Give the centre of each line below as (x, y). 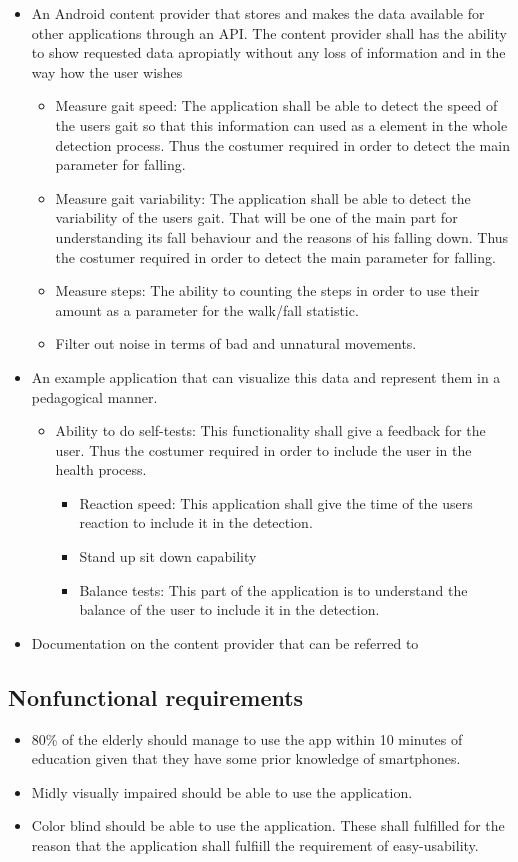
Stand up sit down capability (168, 556)
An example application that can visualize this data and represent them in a (266, 376)
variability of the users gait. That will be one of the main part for (256, 217)
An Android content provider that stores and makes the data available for (258, 13)
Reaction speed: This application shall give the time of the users (276, 502)
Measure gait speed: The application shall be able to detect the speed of (276, 105)
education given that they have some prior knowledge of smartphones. (246, 758)
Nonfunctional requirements (156, 696)
